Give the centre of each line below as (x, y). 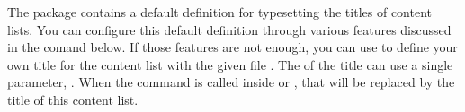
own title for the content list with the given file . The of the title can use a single (230, 64)
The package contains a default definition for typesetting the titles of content (219, 12)
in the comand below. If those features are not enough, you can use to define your (232, 47)
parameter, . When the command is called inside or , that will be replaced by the (231, 82)
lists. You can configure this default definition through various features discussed (229, 29)
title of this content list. (73, 99)
